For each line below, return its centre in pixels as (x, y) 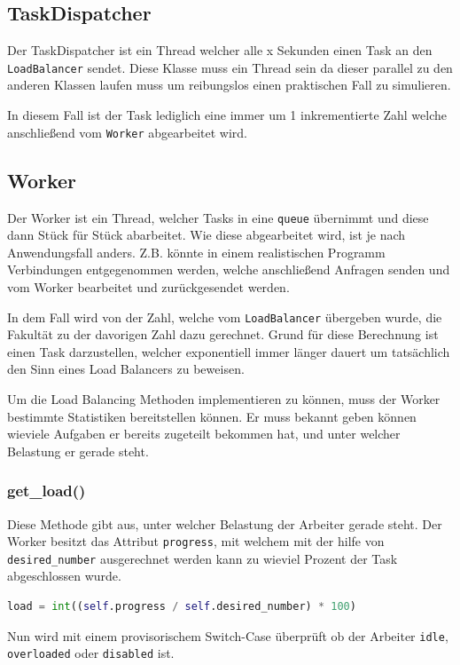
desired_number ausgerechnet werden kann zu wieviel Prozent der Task (203, 558)
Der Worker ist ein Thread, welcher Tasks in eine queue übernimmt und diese (218, 217)
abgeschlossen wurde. (64, 576)
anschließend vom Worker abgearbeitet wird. (128, 132)
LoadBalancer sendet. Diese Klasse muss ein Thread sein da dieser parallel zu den (230, 67)
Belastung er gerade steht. (78, 451)
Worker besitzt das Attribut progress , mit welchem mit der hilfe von (196, 541)
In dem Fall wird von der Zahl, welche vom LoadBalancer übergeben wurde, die (225, 317)
